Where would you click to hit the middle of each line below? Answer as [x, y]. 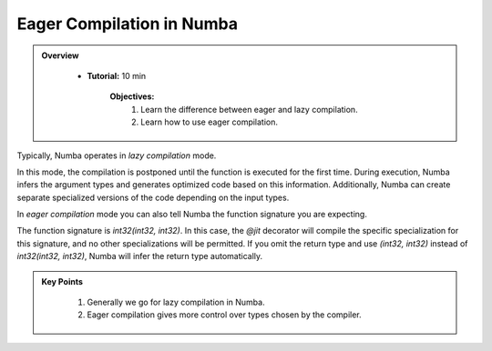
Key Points [62, 281]
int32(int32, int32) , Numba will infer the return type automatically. [140, 256]
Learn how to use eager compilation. [209, 122]
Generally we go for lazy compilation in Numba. [176, 302]
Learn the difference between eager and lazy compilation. [250, 109]
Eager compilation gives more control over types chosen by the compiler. [224, 315]
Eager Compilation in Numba [128, 24]
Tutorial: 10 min [117, 75]
